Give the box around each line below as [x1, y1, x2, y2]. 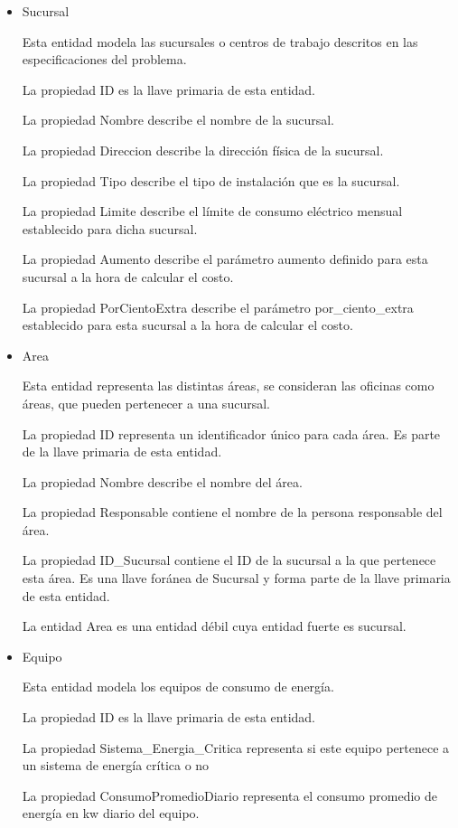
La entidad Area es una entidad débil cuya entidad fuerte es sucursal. [22, 616, 407, 635]
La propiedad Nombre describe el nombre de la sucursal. [22, 110, 334, 129]
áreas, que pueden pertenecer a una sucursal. [22, 393, 270, 412]
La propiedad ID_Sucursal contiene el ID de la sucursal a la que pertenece [22, 550, 436, 569]
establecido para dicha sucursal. [22, 219, 198, 238]
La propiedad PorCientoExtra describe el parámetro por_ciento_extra [22, 297, 414, 316]
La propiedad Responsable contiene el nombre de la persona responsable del [22, 503, 443, 522]
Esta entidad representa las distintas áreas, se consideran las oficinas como [22, 376, 435, 395]
